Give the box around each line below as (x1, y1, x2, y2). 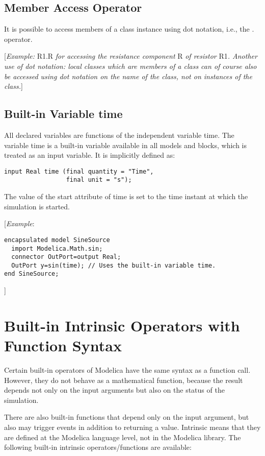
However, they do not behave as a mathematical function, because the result (4, 374, 243, 385)
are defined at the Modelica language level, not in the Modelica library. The (4, 431, 241, 442)
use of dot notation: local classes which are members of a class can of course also (4, 60, 257, 71)
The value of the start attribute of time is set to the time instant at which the (4, 191, 248, 202)
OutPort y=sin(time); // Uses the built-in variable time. (11, 261, 216, 269)
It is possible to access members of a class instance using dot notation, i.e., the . (4, 23, 254, 34)
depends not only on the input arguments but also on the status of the (4, 385, 225, 395)
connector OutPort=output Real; (11, 253, 121, 261)
